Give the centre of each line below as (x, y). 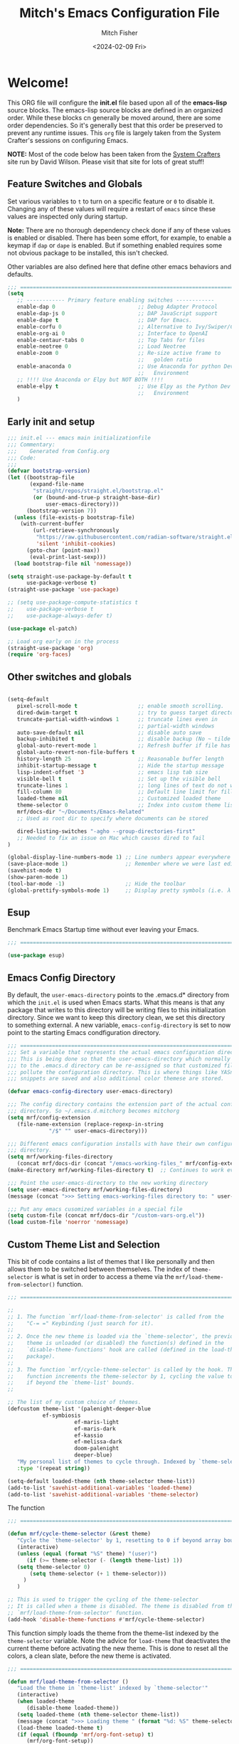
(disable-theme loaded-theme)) (73, 1708)
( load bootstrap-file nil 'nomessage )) (73, 563)
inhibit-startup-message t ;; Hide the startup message (120, 765)
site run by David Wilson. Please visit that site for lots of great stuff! (106, 161)
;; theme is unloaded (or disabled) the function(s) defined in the (116, 1343)
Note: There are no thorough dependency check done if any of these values (119, 230)
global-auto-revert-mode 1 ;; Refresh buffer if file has (124, 746)
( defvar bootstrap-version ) (49, 471)
